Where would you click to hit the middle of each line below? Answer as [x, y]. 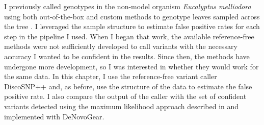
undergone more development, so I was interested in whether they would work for [131, 66]
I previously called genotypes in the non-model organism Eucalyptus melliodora [128, 6]
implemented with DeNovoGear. [54, 116]
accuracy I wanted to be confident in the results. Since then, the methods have [127, 56]
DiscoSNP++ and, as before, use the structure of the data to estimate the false [128, 86]
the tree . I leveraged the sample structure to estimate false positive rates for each [132, 26]
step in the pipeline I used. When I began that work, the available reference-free [129, 36]
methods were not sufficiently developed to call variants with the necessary [121, 46]
